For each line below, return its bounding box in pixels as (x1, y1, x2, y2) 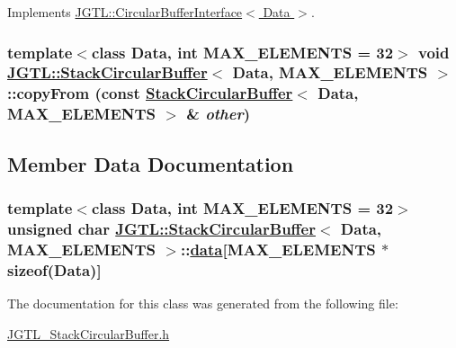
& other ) (186, 103, 251, 125)
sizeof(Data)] (7, 258, 102, 281)
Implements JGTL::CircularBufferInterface (7, 3, 243, 21)
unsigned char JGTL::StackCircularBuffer (7, 217, 316, 239)
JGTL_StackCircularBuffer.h (7, 324, 170, 343)
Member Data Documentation (7, 149, 294, 177)
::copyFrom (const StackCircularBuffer (7, 82, 293, 104)
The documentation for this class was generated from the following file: (7, 293, 398, 312)
